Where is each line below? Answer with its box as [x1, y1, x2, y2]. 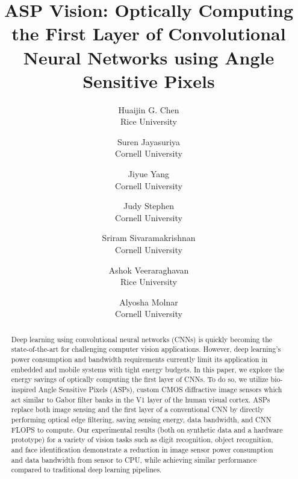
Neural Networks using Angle [23, 45, 275, 69]
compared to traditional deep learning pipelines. [11, 465, 162, 475]
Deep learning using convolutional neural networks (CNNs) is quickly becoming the [11, 334, 273, 344]
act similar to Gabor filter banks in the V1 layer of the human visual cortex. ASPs [11, 394, 270, 404]
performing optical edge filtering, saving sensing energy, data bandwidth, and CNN [11, 415, 272, 425]
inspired [11, 384, 36, 395]
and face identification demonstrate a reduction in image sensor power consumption [11, 445, 273, 455]
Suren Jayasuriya [117, 135, 181, 148]
